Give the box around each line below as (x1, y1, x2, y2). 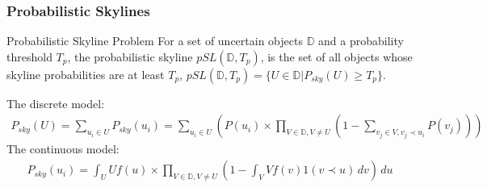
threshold (6, 48, 52, 65)
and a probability (318, 32, 404, 49)
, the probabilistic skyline (67, 48, 193, 65)
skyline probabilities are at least (6, 65, 165, 82)
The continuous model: (6, 140, 120, 157)
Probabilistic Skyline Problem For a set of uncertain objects (6, 32, 303, 49)
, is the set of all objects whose (260, 48, 413, 65)
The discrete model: (6, 94, 105, 111)
